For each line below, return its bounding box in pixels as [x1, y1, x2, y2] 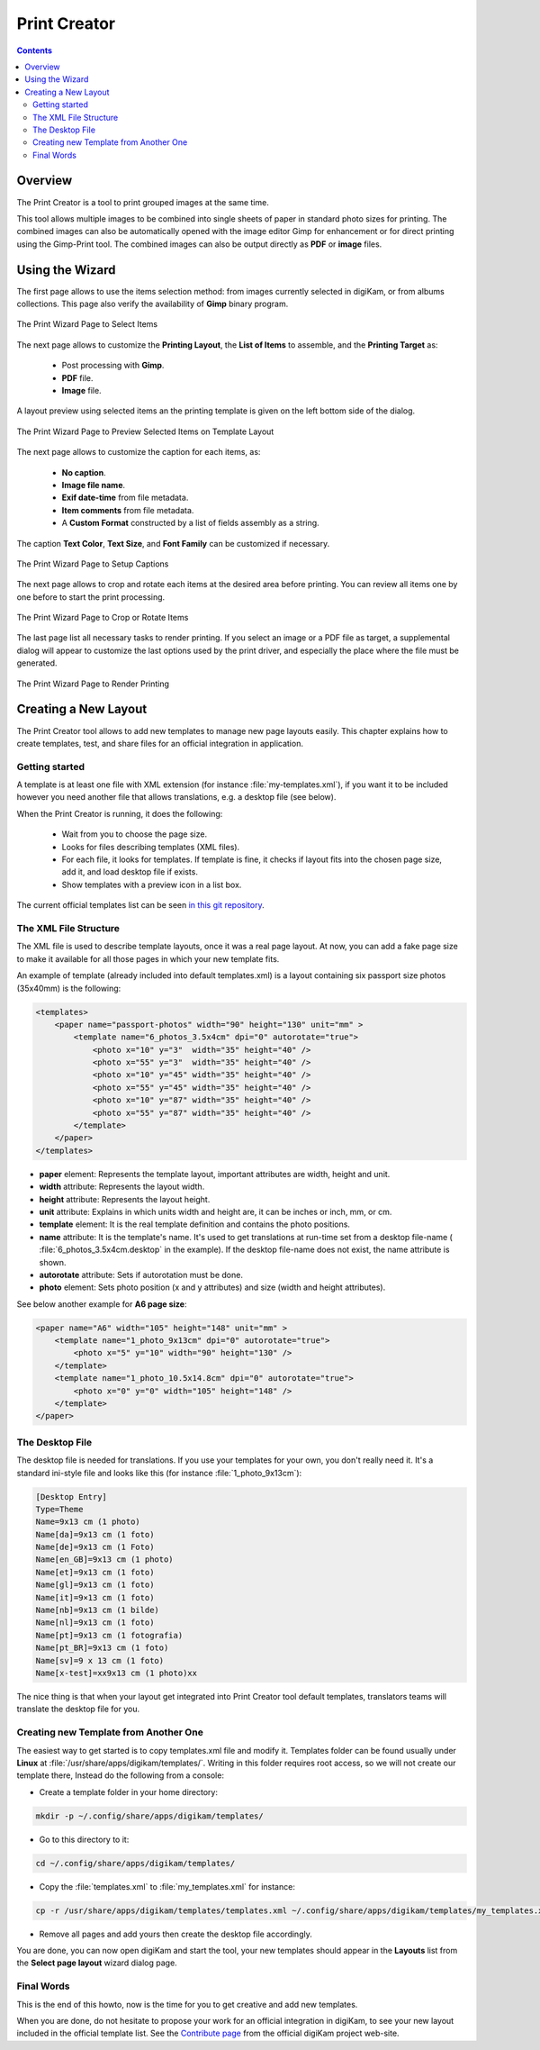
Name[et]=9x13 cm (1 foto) [35, 1567, 155, 1577]
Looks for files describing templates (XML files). [61, 841, 240, 852]
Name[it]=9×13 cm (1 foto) [35, 1592, 155, 1602]
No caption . [61, 467, 107, 477]
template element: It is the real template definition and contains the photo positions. [39, 1219, 351, 1229]
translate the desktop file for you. [16, 1703, 140, 1715]
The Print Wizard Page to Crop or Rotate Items [16, 612, 189, 623]
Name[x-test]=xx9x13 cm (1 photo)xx [35, 1667, 198, 1678]
